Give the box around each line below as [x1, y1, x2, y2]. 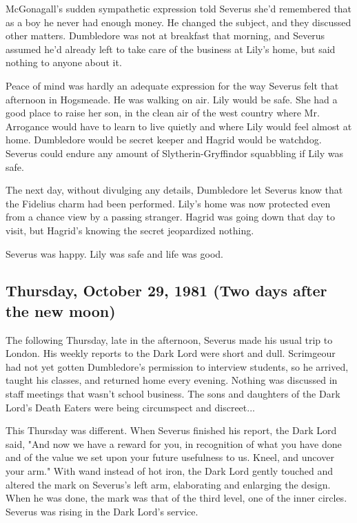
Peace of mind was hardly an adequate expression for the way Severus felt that [6, 78, 339, 92]
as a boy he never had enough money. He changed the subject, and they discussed [6, 14, 351, 29]
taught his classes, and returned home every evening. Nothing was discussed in [6, 373, 338, 387]
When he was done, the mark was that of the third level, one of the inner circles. [6, 491, 347, 505]
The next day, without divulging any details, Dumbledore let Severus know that [6, 183, 343, 197]
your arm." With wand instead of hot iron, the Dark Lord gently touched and [6, 464, 333, 478]
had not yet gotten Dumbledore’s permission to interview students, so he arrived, [6, 359, 349, 373]
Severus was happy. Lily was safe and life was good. [6, 246, 223, 260]
